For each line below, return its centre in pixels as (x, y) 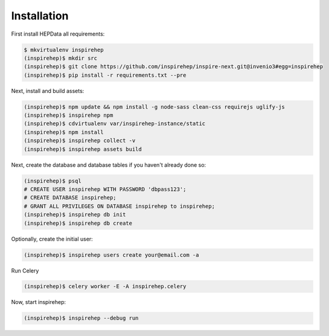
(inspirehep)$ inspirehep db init (75, 215)
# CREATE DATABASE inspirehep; (70, 198)
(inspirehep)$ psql (53, 181)
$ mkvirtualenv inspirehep (64, 50)
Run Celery (25, 270)
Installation (40, 16)
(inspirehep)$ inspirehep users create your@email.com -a (111, 255)
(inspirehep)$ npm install (64, 132)
